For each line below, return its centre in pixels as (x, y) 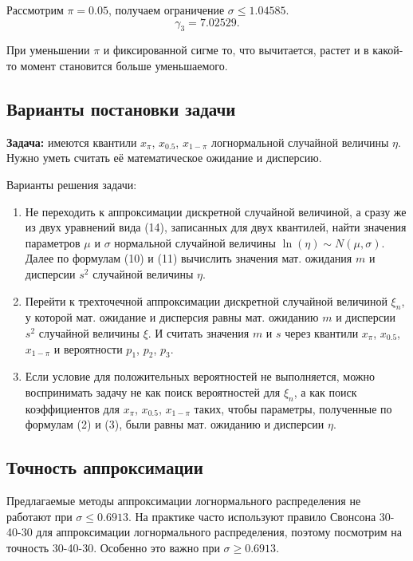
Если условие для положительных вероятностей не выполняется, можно (200, 376)
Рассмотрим (35, 10)
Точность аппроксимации (105, 467)
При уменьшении (48, 50)
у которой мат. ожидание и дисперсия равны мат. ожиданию (172, 317)
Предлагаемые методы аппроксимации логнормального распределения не (184, 501)
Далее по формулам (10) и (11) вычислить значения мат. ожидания (189, 258)
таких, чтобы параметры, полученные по (293, 408)
